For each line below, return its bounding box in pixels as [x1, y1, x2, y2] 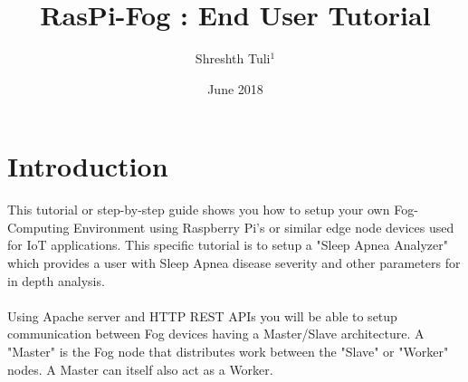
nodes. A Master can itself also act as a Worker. [7, 359, 273, 378]
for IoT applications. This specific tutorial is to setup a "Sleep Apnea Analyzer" [7, 235, 448, 254]
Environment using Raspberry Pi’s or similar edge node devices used [73, 217, 454, 236]
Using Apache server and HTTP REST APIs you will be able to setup [7, 306, 397, 325]
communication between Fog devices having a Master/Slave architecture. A [7, 324, 425, 343]
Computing [7, 217, 70, 236]
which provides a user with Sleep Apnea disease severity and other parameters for [7, 253, 461, 272]
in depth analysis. [7, 271, 105, 290]
